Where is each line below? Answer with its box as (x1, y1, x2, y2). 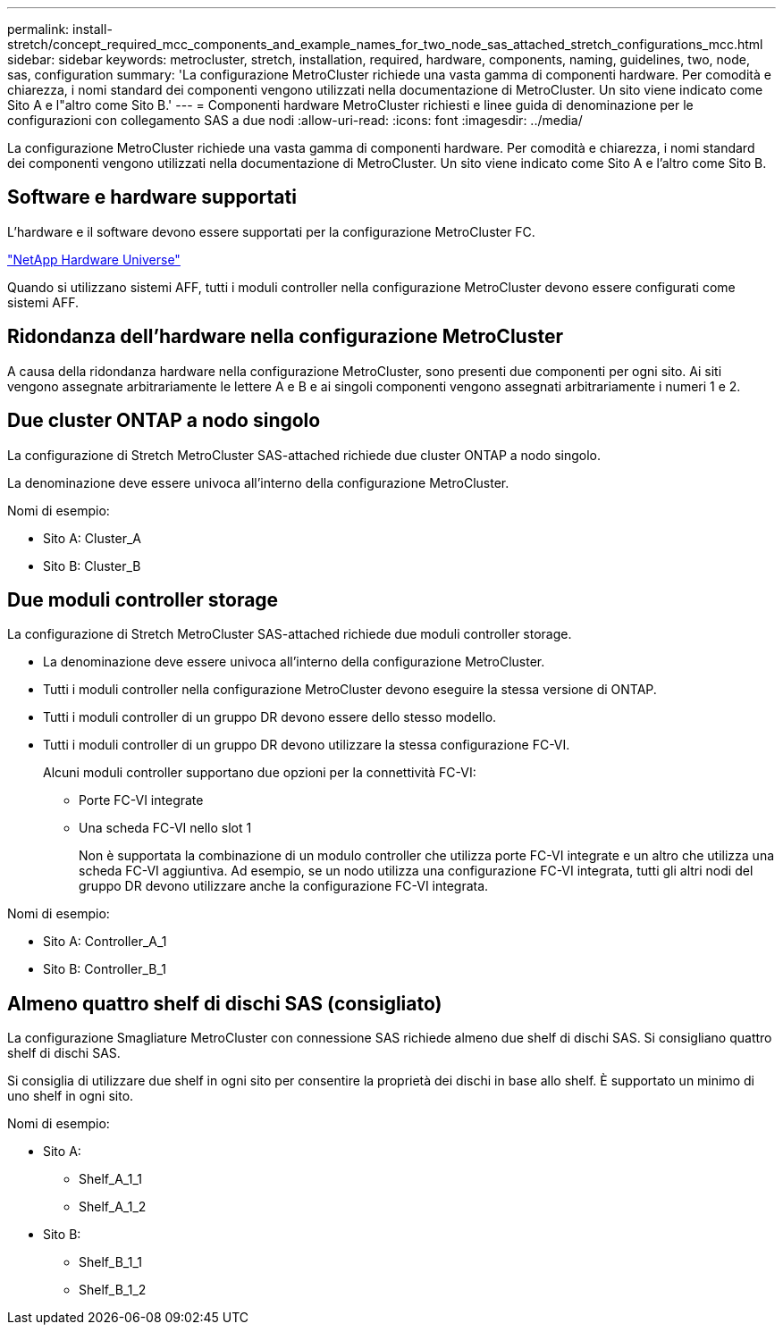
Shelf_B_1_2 (79, 1282, 147, 1298)
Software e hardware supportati (7, 186, 297, 209)
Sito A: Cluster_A (43, 530, 141, 546)
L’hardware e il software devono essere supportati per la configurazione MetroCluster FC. (7, 223, 535, 239)
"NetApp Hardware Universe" (7, 251, 181, 267)
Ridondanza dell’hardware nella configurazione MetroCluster (7, 325, 563, 348)
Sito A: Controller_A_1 (43, 934, 167, 950)
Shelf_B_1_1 (79, 1254, 142, 1270)
